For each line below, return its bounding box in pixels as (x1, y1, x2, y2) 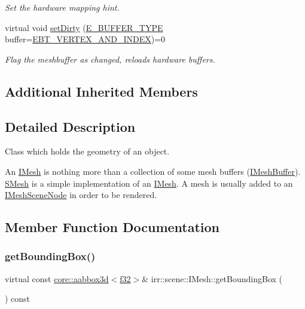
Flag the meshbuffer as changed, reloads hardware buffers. (5, 52, 215, 65)
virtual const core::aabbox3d (5, 272, 109, 285)
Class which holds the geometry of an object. (5, 145, 170, 157)
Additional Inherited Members (5, 82, 198, 100)
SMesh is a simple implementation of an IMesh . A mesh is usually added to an (5, 177, 293, 189)
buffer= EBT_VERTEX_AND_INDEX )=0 (5, 33, 166, 45)
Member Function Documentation (5, 218, 220, 236)
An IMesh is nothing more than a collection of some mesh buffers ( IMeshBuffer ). (5, 165, 301, 177)
